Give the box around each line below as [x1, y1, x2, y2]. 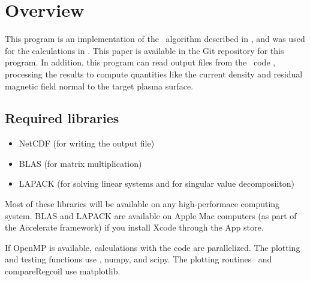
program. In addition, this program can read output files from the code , [5, 56, 276, 68]
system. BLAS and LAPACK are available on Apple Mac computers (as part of [5, 209, 297, 222]
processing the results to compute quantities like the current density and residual [5, 67, 303, 80]
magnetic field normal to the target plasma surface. [5, 79, 194, 92]
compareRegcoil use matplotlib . [5, 265, 121, 277]
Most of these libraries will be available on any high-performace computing [5, 198, 280, 210]
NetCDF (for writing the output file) [19, 137, 155, 150]
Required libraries [5, 109, 119, 127]
